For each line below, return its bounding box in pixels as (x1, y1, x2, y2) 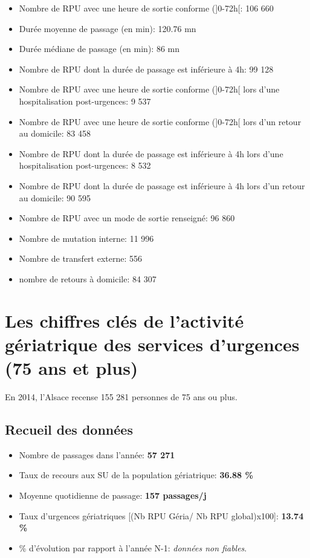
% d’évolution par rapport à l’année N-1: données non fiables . (19, 541, 247, 554)
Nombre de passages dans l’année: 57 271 (19, 448, 175, 461)
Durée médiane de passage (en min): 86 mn (19, 42, 179, 55)
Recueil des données (5, 420, 133, 438)
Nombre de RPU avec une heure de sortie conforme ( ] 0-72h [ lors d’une (19, 83, 280, 96)
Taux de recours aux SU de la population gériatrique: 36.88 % (19, 469, 253, 481)
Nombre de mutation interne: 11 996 (19, 232, 154, 244)
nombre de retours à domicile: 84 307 (19, 272, 157, 285)
